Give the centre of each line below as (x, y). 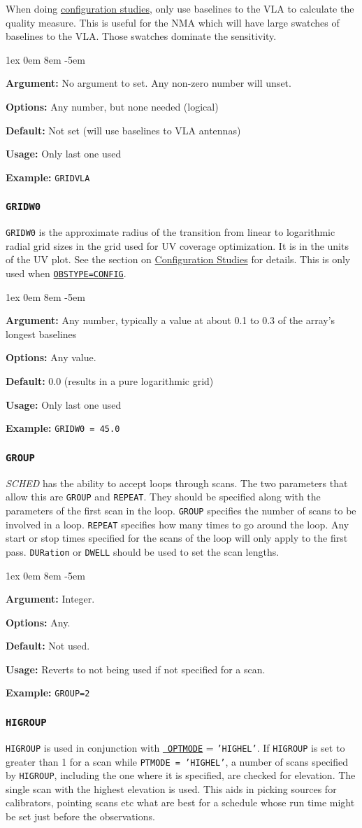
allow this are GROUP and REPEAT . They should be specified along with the (163, 497)
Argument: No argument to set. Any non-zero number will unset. (149, 83)
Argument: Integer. (50, 599)
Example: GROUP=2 (48, 693)
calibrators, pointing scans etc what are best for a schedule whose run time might (180, 802)
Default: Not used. (48, 646)
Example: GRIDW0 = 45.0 (63, 428)
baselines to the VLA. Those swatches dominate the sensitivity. (141, 36)
